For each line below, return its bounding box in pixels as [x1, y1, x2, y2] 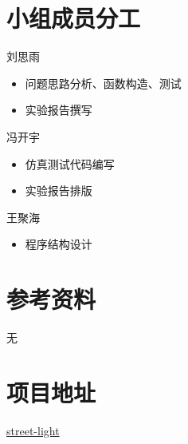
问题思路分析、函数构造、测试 [25, 74, 182, 91]
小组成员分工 [6, 2, 141, 34]
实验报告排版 [25, 182, 92, 199]
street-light [6, 422, 60, 438]
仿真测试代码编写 [25, 155, 115, 172]
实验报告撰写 [25, 101, 92, 118]
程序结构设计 [25, 236, 92, 252]
